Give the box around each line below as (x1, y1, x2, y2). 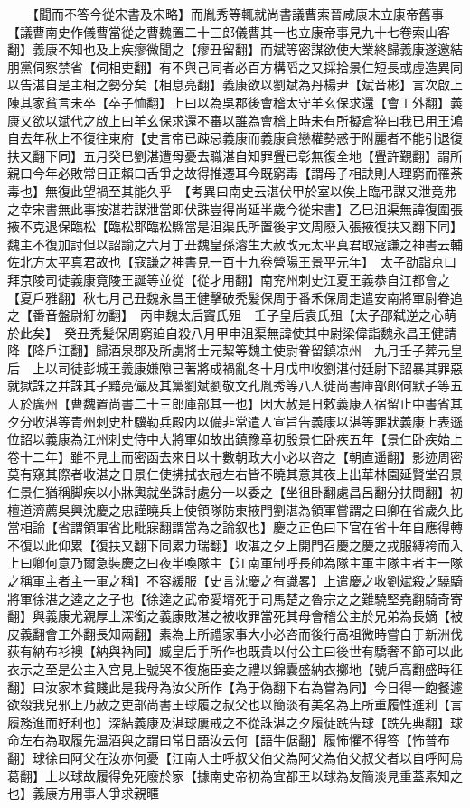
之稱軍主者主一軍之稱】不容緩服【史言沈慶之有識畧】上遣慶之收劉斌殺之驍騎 (7, 571, 463, 589)
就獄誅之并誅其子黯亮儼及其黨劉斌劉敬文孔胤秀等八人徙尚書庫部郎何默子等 (7, 376, 450, 395)
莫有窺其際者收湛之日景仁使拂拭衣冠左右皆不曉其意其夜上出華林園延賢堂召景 (7, 465, 463, 484)
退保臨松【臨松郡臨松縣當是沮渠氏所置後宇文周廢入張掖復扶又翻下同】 (44, 217, 463, 236)
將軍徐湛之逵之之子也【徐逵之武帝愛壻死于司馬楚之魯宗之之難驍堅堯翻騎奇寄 (7, 588, 463, 607)
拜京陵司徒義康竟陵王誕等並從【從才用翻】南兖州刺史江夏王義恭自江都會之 (7, 269, 450, 288)
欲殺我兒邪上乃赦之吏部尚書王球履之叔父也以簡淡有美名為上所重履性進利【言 (7, 695, 463, 714)
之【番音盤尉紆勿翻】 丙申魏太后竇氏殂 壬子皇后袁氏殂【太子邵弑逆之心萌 (7, 305, 456, 324)
